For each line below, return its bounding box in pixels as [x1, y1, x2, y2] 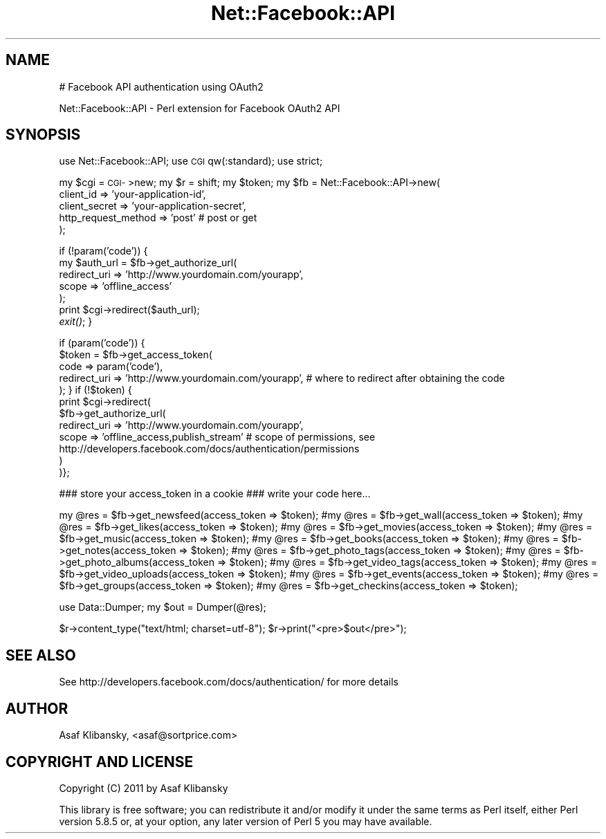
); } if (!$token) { [59, 384, 132, 396]
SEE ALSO [6, 646, 76, 664]
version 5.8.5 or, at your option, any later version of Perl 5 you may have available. [59, 815, 432, 827]
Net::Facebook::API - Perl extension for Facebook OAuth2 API [59, 102, 340, 114]
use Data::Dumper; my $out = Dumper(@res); [59, 601, 266, 614]
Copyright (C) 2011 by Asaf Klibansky [59, 782, 228, 794]
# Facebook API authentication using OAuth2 [59, 80, 264, 93]
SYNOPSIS [6, 126, 81, 144]
